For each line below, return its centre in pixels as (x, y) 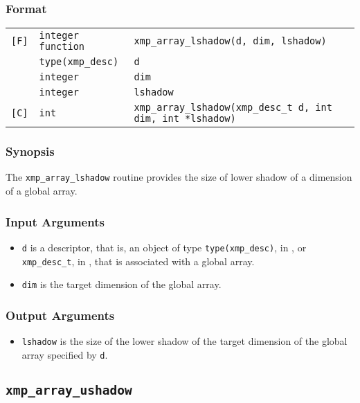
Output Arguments (60, 315)
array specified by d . (65, 354)
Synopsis (30, 151)
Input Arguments (55, 221)
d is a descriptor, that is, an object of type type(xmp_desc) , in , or (164, 247)
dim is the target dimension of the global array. (121, 284)
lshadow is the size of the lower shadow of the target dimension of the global (184, 341)
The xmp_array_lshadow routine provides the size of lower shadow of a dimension (179, 177)
